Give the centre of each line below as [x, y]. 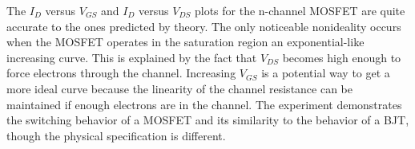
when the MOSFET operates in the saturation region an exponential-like [185, 42]
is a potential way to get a [326, 73]
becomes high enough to [342, 57]
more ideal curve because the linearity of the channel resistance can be [180, 88]
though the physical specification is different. [116, 135]
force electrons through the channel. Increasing [121, 73]
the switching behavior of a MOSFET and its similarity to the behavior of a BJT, [208, 120]
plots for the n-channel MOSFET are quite [300, 10]
